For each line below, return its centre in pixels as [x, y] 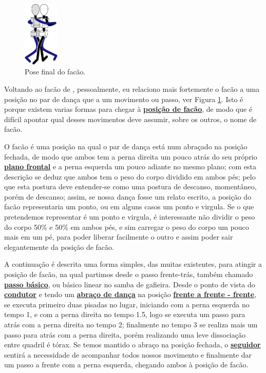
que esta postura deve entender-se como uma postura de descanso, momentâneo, [130, 186]
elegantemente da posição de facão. [59, 247]
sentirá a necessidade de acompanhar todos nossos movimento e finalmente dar [128, 354]
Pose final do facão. [55, 72]
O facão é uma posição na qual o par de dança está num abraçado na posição [126, 146]
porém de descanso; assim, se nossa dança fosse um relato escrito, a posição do [128, 196]
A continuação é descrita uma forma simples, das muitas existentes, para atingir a [133, 264]
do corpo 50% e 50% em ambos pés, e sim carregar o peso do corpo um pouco [127, 227]
